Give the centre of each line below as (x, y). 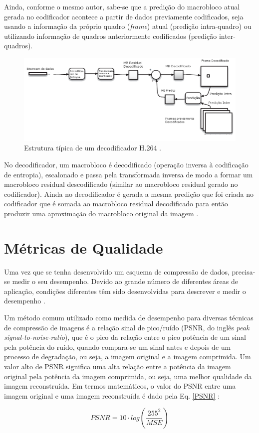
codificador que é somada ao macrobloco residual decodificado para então (116, 204)
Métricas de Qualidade (84, 247)
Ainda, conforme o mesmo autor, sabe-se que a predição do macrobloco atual (122, 6)
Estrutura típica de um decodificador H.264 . (93, 148)
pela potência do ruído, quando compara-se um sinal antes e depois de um (118, 347)
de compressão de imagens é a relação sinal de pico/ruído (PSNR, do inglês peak (127, 327)
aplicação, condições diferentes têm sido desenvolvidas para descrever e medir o (125, 291)
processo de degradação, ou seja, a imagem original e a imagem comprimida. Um (128, 357)
